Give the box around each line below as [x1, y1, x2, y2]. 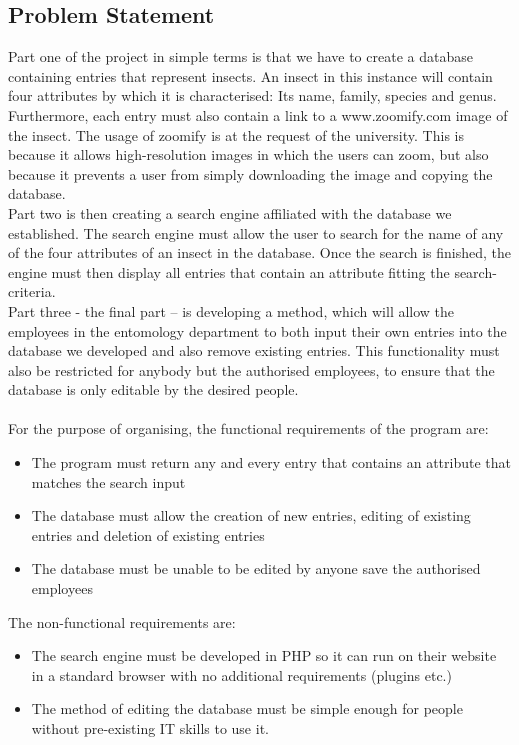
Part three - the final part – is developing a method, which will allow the [8, 300, 455, 321]
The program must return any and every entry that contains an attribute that [31, 452, 511, 473]
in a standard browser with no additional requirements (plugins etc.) [31, 664, 452, 685]
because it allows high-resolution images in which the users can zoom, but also [8, 144, 489, 165]
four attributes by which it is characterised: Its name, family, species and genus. [8, 85, 497, 106]
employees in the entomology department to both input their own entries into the [8, 320, 507, 341]
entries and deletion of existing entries [31, 524, 265, 545]
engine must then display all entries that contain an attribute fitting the [8, 261, 450, 282]
